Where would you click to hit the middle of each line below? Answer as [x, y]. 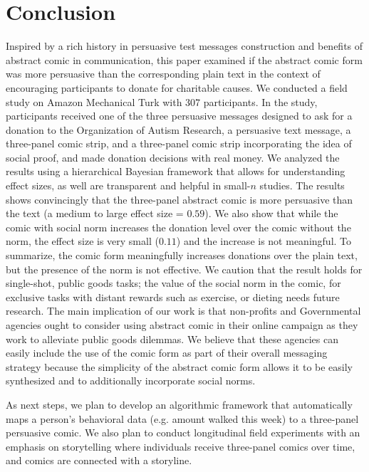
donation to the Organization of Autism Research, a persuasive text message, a [178, 129]
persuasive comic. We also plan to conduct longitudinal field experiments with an [183, 432]
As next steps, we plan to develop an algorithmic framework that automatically [179, 404]
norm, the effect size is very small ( [82, 241]
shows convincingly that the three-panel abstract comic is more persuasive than [180, 199]
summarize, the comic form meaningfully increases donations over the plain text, [182, 255]
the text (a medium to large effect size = [95, 213]
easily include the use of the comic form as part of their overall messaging [167, 353]
